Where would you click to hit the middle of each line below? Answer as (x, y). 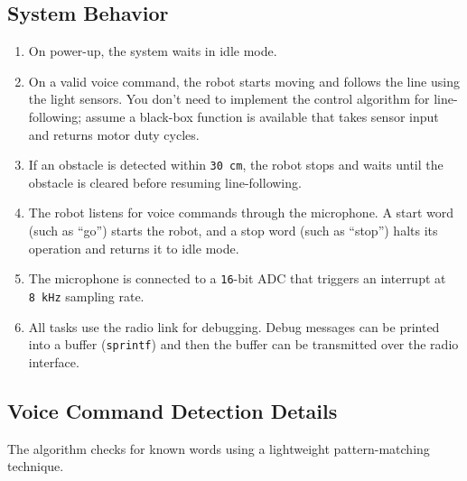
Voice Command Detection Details (173, 410)
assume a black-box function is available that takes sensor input (262, 116)
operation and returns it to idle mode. (134, 248)
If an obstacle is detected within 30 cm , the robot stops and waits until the (236, 165)
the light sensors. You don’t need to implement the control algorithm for (229, 99)
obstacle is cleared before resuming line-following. (165, 182)
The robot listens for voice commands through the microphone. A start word (241, 213)
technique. (36, 466)
